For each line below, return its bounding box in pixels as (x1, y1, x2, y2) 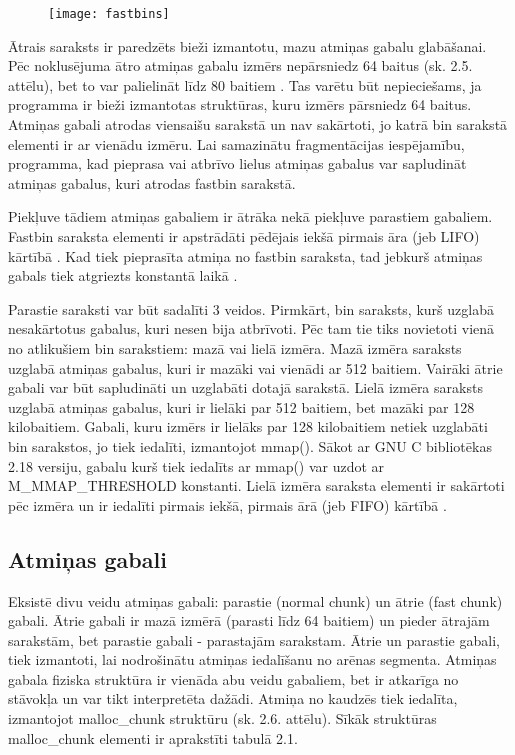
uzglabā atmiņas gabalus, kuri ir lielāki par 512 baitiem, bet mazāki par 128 (8, 396, 475, 417)
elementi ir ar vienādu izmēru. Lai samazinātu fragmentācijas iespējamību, (8, 133, 465, 154)
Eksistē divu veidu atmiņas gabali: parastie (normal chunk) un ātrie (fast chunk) (8, 590, 503, 611)
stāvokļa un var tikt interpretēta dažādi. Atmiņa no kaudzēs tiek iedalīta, (8, 688, 458, 709)
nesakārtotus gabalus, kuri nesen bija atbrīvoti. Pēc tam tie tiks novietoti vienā (8, 318, 495, 339)
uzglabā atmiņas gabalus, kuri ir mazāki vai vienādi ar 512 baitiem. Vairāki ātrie (8, 357, 503, 378)
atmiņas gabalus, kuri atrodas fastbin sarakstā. (8, 172, 296, 193)
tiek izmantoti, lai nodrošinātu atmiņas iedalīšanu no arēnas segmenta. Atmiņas (8, 649, 497, 670)
